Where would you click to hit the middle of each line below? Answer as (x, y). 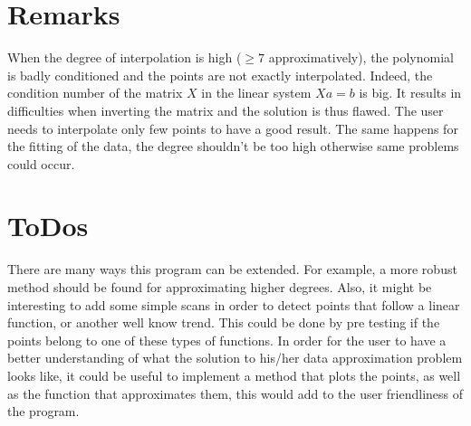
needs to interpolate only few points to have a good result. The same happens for (233, 128)
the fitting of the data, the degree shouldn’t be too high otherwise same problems (233, 146)
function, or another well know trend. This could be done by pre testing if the (224, 322)
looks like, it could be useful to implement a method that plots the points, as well (234, 375)
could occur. (41, 163)
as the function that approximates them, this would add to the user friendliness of (235, 393)
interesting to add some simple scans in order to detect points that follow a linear (234, 304)
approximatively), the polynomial (361, 57)
